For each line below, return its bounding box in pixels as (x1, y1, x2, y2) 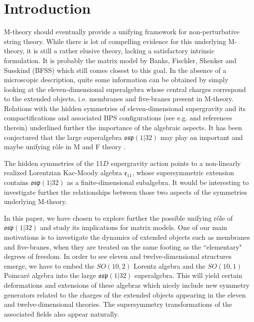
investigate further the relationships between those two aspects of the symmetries (4, 186, 247, 197)
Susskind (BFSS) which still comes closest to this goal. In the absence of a (4, 65, 227, 75)
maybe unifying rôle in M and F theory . (4, 141, 126, 152)
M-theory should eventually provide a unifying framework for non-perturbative (4, 26, 240, 37)
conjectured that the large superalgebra (4, 132, 122, 142)
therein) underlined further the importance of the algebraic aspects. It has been (4, 122, 242, 133)
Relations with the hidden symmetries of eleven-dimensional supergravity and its (4, 103, 246, 113)
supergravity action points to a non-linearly (110, 158, 241, 168)
